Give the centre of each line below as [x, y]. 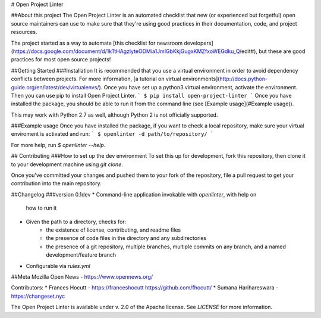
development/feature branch [81, 255]
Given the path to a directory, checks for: [76, 222]
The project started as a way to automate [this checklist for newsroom [97, 43]
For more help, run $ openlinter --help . [58, 145]
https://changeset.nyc [38, 296]
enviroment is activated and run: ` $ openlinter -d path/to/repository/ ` [112, 134]
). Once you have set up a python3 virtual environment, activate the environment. [198, 87]
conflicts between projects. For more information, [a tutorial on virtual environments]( [115, 79]
